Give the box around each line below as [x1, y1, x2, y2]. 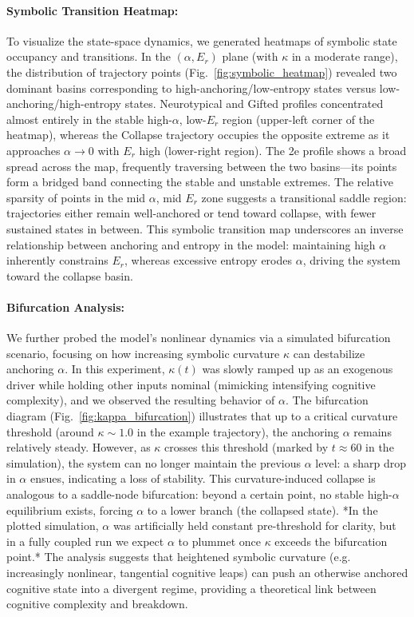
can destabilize [293, 344, 365, 361]
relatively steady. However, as [6, 439, 151, 456]
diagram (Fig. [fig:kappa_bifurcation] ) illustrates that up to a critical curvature [6, 408, 398, 424]
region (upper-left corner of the [222, 110, 375, 127]
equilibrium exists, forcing [6, 501, 133, 518]
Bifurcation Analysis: [6, 298, 125, 315]
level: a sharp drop [315, 454, 407, 471]
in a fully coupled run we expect [6, 532, 164, 549]
